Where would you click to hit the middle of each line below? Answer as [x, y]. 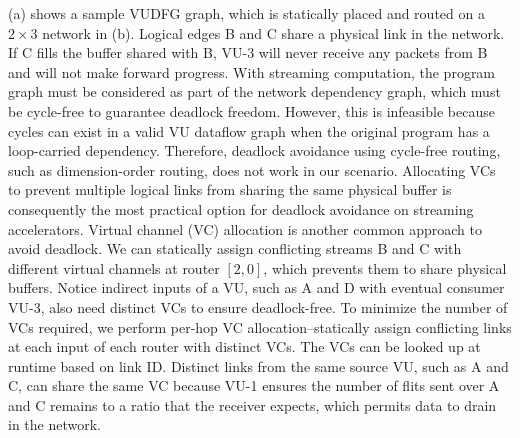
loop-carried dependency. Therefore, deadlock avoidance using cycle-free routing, [254, 150]
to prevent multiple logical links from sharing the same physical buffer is [230, 189]
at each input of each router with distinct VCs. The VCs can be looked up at [244, 346]
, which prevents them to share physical [385, 267]
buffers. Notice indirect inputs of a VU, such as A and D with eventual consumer [256, 287]
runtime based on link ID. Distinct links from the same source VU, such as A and [258, 365]
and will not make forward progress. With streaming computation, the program [252, 71]
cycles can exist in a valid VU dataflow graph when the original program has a [249, 130]
